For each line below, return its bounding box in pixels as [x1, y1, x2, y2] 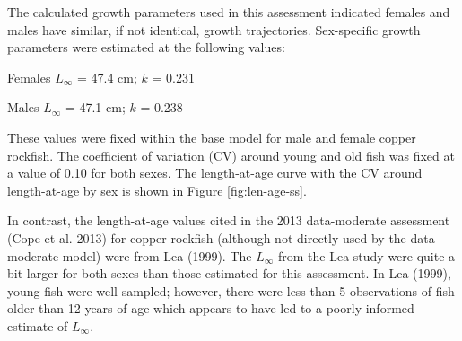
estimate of [7, 316, 68, 335]
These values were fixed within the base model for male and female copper [7, 127, 416, 146]
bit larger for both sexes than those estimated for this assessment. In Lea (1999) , [7, 264, 451, 283]
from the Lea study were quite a [277, 246, 456, 265]
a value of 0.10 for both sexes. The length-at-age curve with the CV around [7, 163, 423, 182]
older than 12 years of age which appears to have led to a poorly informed [7, 299, 414, 318]
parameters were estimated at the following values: [7, 38, 285, 57]
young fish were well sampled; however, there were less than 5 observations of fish [7, 281, 455, 300]
